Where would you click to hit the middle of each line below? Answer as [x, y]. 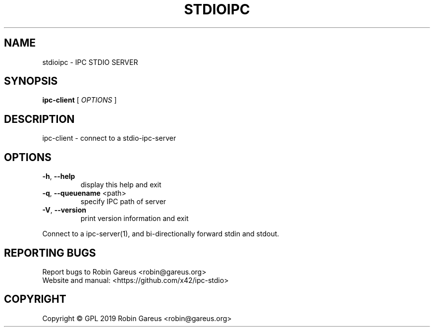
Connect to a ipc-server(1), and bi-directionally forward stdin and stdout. [161, 234]
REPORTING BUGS [50, 253]
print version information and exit [135, 219]
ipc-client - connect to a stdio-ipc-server [109, 138]
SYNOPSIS [31, 81]
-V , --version [64, 210]
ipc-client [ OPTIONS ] [80, 100]
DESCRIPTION [39, 119]
